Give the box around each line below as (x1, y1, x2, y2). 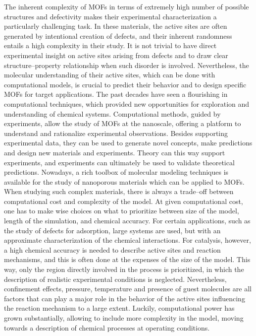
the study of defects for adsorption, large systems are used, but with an (4, 225, 221, 235)
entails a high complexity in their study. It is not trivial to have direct (4, 40, 217, 51)
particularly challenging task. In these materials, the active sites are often (4, 21, 227, 31)
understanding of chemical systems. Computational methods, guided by (4, 108, 221, 119)
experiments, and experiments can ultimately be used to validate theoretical (4, 157, 235, 167)
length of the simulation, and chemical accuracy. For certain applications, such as (4, 215, 251, 226)
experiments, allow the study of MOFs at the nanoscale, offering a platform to (4, 118, 241, 129)
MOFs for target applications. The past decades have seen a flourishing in (4, 89, 228, 99)
